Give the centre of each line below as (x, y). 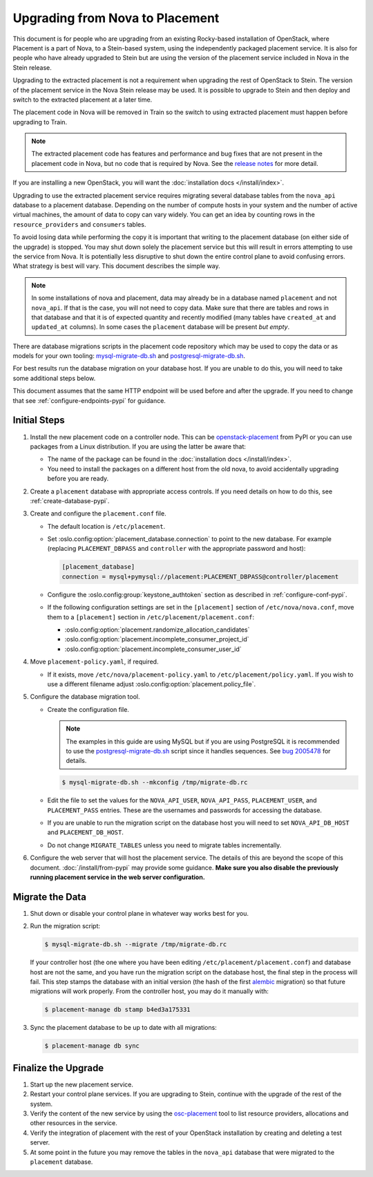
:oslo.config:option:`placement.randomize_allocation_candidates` (157, 630)
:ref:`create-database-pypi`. (70, 500)
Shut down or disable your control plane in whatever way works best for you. (139, 913)
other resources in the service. (74, 1123)
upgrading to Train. (40, 122)
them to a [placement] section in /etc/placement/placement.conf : (151, 617)
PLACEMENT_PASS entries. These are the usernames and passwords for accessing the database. (185, 810)
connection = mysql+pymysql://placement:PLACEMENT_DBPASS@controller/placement (200, 576)
